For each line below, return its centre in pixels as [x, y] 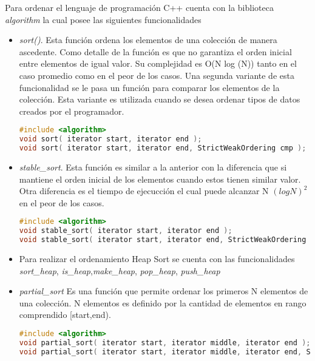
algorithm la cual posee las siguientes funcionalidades [103, 19]
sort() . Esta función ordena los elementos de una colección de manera [148, 40]
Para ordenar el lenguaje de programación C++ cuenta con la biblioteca [139, 7]
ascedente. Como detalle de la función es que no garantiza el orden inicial [155, 51]
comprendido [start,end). [65, 315]
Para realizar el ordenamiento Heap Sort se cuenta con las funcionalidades [157, 258]
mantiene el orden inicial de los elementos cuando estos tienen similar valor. [160, 179]
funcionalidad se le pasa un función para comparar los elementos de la [149, 87]
